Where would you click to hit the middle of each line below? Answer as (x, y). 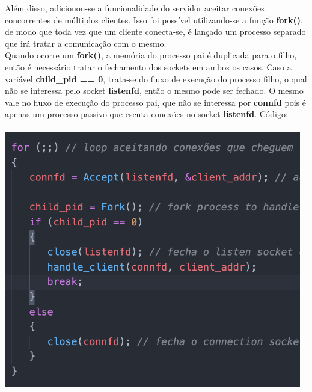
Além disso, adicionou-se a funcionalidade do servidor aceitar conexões (135, 8)
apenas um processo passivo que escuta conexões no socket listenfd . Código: (146, 114)
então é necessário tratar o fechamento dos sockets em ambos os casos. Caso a (148, 66)
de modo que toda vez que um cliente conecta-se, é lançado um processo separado (155, 32)
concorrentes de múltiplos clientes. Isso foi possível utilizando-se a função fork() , (154, 20)
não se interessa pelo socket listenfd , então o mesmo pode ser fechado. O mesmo (154, 90)
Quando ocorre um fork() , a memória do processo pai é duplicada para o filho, (151, 55)
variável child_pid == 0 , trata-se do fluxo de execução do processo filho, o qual (156, 78)
